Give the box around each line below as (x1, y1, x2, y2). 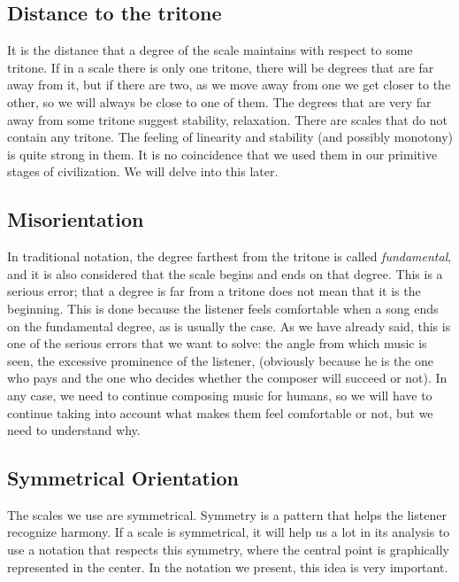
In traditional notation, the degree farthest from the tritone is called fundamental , (7, 247, 452, 266)
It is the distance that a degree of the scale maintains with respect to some (7, 41, 413, 59)
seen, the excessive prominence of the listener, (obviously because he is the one (7, 351, 433, 369)
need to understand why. (7, 421, 141, 439)
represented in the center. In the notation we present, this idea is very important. (7, 557, 448, 576)
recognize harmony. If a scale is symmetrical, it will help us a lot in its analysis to (7, 523, 450, 541)
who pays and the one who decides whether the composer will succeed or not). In (7, 369, 448, 387)
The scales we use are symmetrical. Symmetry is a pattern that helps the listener (7, 505, 447, 524)
